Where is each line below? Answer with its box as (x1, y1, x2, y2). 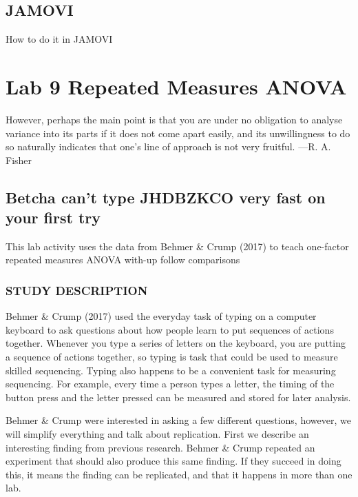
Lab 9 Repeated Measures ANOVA (6, 72, 347, 100)
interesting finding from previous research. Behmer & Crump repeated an (6, 440, 315, 454)
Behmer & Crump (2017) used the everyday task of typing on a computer (6, 309, 317, 323)
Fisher (6, 152, 32, 167)
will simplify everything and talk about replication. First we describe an (6, 427, 309, 441)
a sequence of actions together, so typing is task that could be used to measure (6, 349, 338, 364)
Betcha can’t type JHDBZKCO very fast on (6, 186, 326, 207)
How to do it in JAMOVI (6, 32, 113, 46)
